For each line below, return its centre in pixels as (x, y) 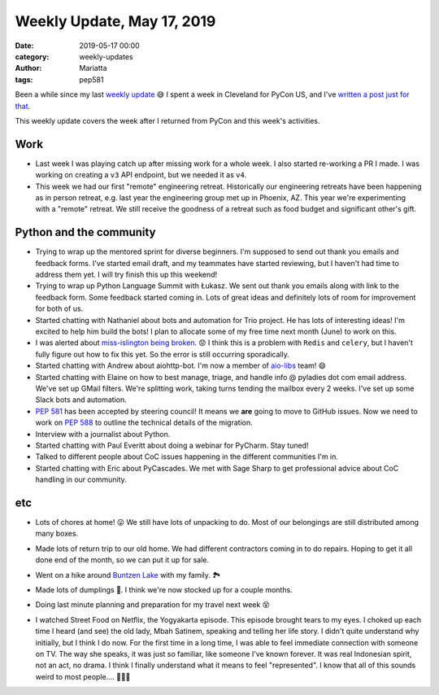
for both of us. (59, 308)
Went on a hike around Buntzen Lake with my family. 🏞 (128, 575)
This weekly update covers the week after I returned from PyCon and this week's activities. (167, 120)
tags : (24, 79)
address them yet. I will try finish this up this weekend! (126, 275)
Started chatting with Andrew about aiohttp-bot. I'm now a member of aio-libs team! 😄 (181, 365)
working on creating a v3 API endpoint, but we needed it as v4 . (141, 175)
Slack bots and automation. (81, 400)
